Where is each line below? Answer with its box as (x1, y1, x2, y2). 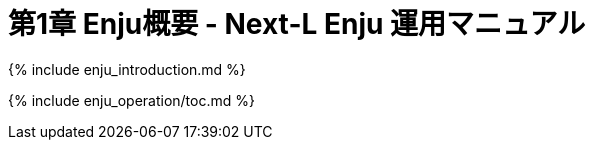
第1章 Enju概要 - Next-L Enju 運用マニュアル (8, 7, 586, 41)
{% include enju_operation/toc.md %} (8, 91, 255, 109)
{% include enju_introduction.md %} (8, 60, 246, 78)
